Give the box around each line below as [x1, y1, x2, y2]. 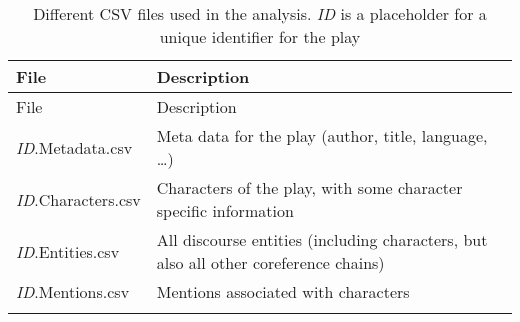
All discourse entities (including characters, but [156, 228, 488, 251]
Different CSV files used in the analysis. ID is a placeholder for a [33, 2, 487, 25]
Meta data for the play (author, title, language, [156, 124, 488, 147]
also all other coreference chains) [156, 251, 385, 274]
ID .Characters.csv [16, 187, 141, 211]
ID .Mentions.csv [16, 280, 130, 303]
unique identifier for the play [159, 25, 361, 48]
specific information [156, 199, 294, 222]
